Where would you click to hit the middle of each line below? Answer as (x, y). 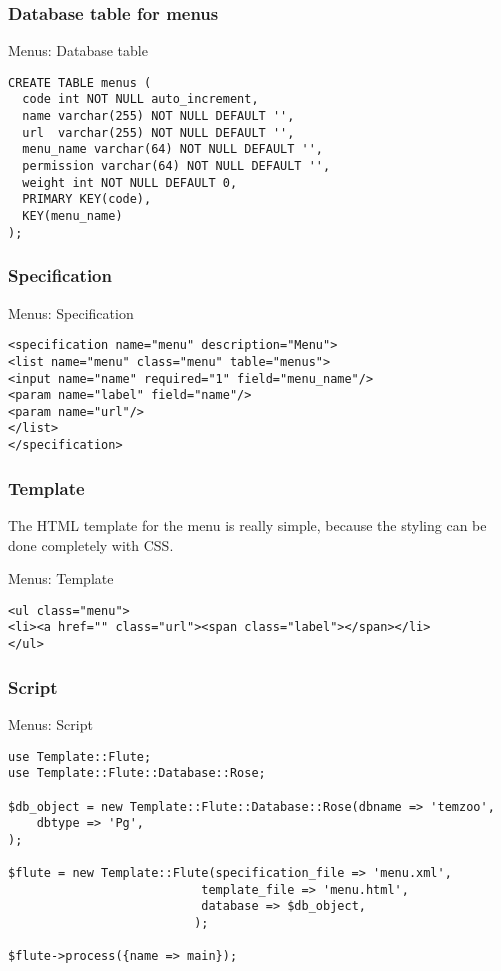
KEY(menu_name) (72, 216)
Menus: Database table (78, 50)
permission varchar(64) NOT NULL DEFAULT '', (176, 166)
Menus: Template (61, 578)
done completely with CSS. (91, 544)
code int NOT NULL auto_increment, (140, 99)
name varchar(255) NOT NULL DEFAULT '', (158, 116)
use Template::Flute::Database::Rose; (137, 773)
